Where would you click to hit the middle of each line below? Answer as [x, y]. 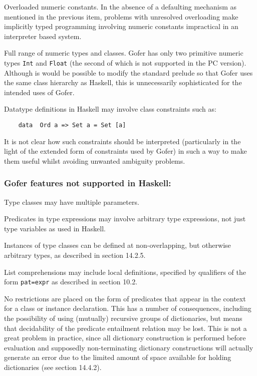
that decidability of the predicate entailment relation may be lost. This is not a [125, 328]
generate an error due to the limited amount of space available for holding [118, 357]
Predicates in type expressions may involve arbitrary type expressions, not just [125, 219]
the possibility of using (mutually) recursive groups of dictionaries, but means [123, 318]
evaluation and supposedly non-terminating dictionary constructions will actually [129, 347]
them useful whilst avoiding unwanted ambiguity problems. [95, 160]
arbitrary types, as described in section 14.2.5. [75, 255]
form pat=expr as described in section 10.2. [71, 282]
